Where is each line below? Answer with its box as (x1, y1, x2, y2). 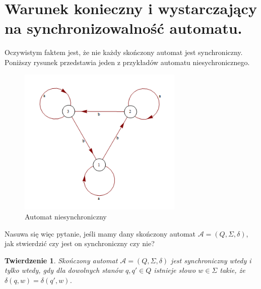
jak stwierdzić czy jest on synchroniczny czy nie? (5, 238, 155, 249)
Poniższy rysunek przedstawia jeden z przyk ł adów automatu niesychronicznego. (5, 56, 250, 67)
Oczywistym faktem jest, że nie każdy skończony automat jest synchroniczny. (5, 47, 243, 57)
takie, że (220, 265, 245, 275)
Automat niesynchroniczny (25, 211, 107, 222)
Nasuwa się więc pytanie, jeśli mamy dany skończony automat (5, 228, 196, 239)
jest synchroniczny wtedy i (171, 255, 251, 265)
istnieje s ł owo (154, 265, 196, 275)
